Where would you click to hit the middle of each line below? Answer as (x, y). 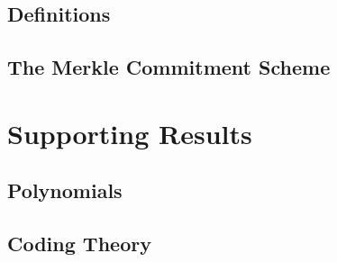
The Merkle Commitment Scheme (169, 67)
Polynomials (65, 190)
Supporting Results (130, 133)
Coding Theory (79, 244)
